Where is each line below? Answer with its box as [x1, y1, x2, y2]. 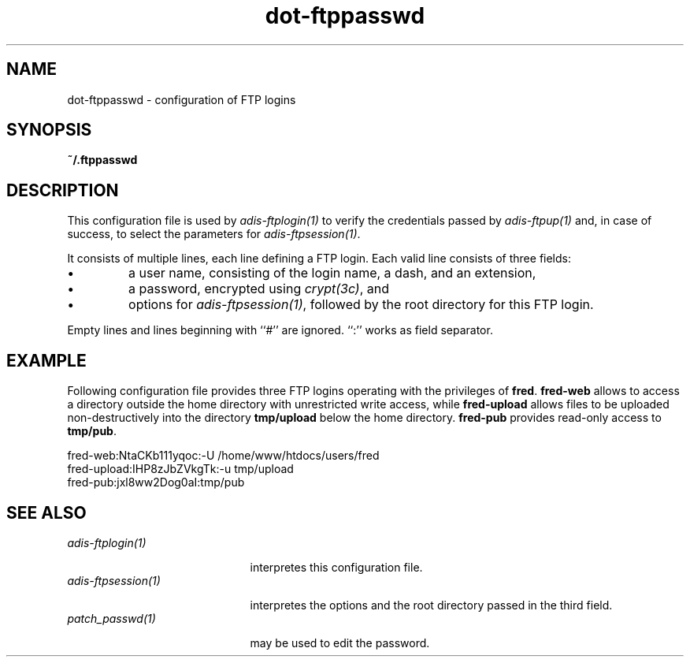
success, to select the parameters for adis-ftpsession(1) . [67, 227, 361, 241]
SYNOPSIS [6, 120, 92, 140]
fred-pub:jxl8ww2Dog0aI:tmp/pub [67, 475, 245, 490]
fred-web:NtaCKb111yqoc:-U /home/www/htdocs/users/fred [67, 449, 380, 463]
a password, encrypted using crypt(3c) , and [128, 281, 390, 297]
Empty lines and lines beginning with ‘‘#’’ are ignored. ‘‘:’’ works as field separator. [67, 323, 493, 337]
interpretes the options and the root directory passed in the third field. [250, 598, 613, 612]
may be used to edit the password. [250, 635, 430, 650]
